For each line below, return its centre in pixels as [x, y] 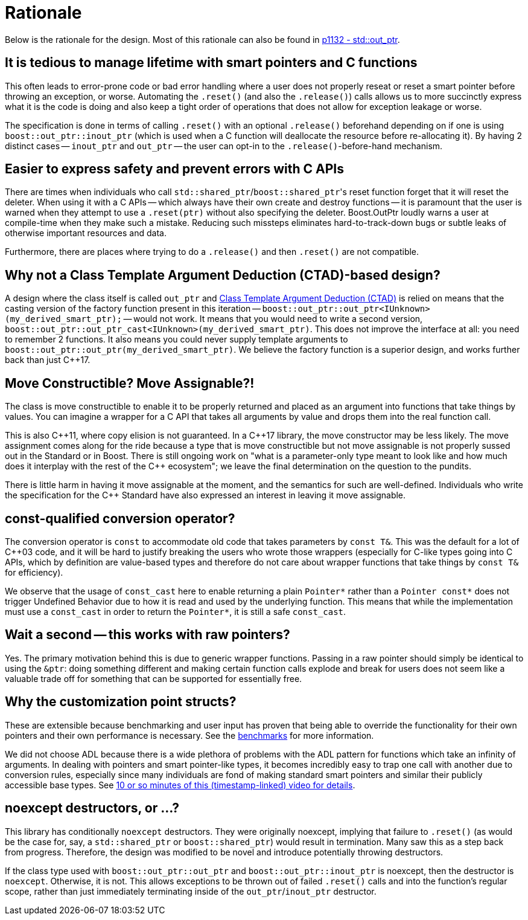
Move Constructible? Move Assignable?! [130, 383]
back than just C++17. [48, 360]
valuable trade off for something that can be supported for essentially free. [154, 678]
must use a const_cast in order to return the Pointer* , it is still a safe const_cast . [176, 611]
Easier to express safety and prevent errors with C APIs [175, 169]
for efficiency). [34, 572]
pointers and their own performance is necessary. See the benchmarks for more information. [189, 735]
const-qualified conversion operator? [120, 518]
